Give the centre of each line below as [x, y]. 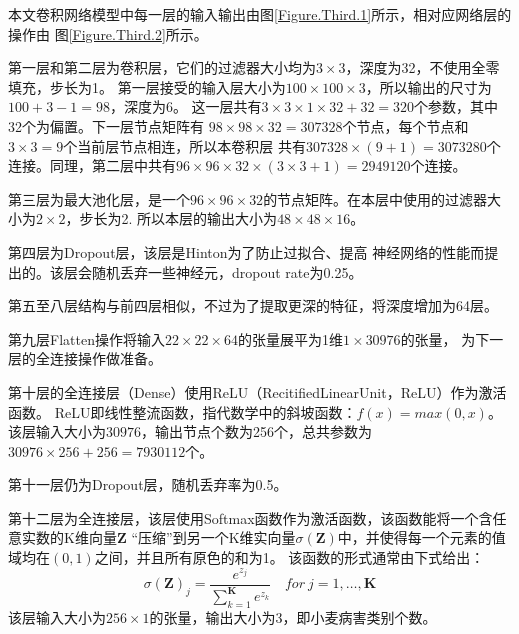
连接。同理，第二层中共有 [92, 165]
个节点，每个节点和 [405, 125]
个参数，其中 [456, 106]
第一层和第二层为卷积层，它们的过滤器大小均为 [162, 67]
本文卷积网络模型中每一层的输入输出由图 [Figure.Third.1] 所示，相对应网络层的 [260, 14]
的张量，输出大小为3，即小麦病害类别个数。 [293, 617]
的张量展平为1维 [291, 338]
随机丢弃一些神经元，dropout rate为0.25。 [227, 271]
